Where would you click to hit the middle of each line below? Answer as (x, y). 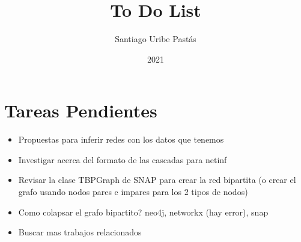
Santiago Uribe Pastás (156, 39)
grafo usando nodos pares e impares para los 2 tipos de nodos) (133, 192)
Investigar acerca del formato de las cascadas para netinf (123, 159)
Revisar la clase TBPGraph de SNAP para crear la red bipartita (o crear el (157, 180)
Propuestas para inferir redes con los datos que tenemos (121, 139)
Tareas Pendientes (81, 110)
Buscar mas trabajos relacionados (80, 232)
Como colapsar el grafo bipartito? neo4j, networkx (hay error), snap (143, 212)
